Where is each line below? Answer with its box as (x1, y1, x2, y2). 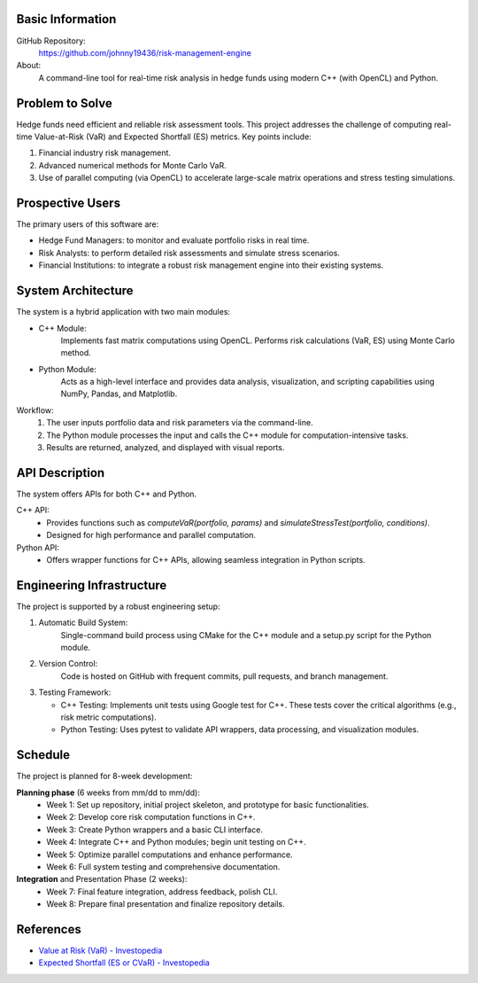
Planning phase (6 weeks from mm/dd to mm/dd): (16, 787, 201, 798)
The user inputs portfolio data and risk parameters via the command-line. (46, 417, 313, 428)
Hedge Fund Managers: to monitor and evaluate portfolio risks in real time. (38, 235, 310, 246)
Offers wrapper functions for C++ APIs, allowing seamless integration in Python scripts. (46, 554, 366, 565)
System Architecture (16, 284, 134, 299)
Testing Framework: (38, 687, 112, 698)
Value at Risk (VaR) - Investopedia (38, 945, 163, 956)
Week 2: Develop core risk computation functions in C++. (46, 812, 256, 823)
